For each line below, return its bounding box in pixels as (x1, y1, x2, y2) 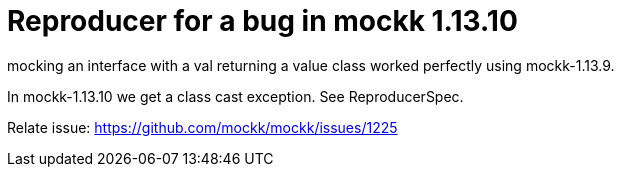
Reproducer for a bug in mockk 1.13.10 (7, 4, 518, 38)
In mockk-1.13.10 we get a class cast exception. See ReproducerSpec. (7, 87, 464, 105)
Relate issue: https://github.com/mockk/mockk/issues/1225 (7, 118, 398, 136)
